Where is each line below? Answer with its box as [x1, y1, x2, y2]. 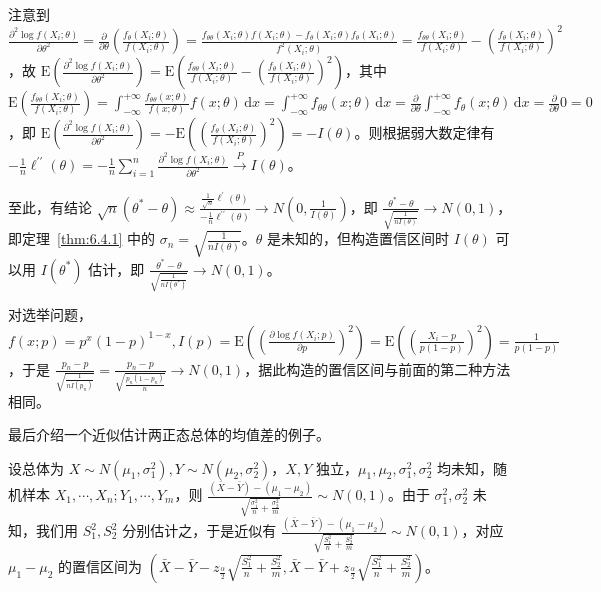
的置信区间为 [58, 555, 143, 576]
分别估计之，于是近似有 [122, 520, 277, 541]
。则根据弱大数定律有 [354, 122, 495, 143]
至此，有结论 [8, 196, 92, 217]
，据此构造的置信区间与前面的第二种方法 [244, 358, 511, 379]
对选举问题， [8, 304, 92, 325]
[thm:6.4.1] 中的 [57, 228, 156, 249]
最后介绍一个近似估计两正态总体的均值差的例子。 [8, 424, 330, 445]
